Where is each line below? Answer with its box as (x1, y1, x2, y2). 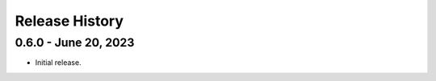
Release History (15, 12, 124, 30)
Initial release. (35, 58, 82, 67)
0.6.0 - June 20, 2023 (15, 35, 135, 50)
